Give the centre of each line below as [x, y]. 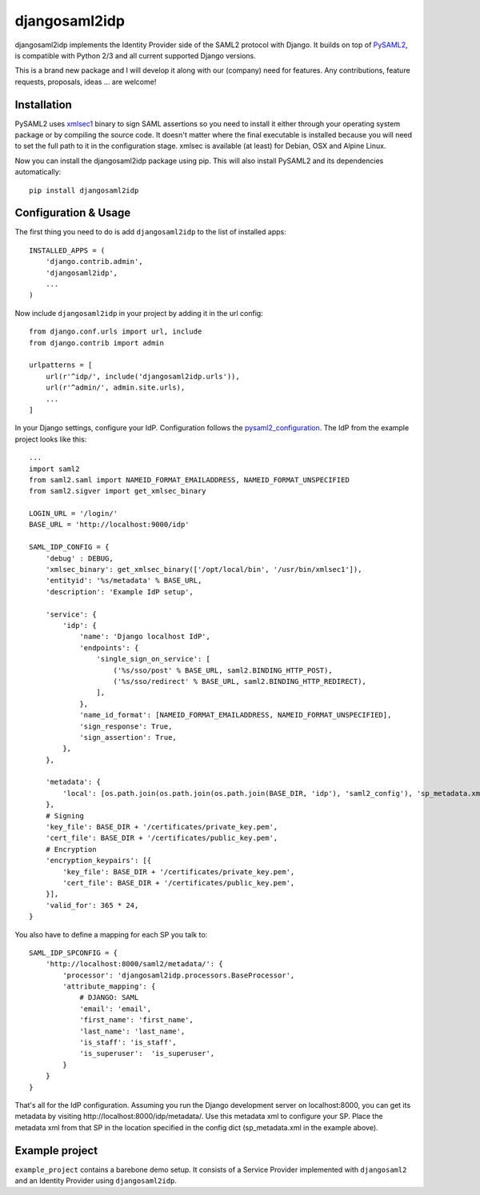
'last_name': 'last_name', [132, 1031]
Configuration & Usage [73, 213]
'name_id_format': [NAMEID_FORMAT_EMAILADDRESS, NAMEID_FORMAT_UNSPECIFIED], [236, 715]
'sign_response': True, [126, 726]
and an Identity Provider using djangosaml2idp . [96, 1181]
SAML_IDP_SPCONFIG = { [74, 953]
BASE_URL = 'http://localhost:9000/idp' [109, 525]
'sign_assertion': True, [128, 737]
